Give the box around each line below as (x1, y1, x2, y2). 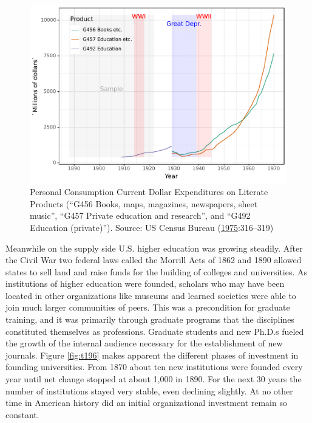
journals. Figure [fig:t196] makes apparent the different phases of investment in (5, 348, 299, 361)
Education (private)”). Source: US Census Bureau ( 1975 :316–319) (30, 221, 274, 233)
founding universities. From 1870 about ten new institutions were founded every (5, 360, 303, 373)
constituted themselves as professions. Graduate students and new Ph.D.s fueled (5, 325, 304, 337)
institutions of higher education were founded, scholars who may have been (5, 277, 285, 290)
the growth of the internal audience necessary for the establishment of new (5, 337, 283, 349)
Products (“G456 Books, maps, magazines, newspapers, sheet (30, 197, 258, 210)
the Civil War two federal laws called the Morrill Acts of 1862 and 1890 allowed (5, 253, 302, 266)
